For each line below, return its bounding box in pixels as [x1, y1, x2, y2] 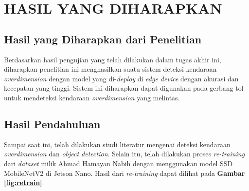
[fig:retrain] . [4, 177, 44, 188]
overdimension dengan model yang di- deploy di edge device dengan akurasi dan [4, 73, 239, 83]
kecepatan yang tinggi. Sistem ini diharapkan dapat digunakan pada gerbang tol [4, 83, 244, 93]
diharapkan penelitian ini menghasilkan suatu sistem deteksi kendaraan [4, 64, 217, 74]
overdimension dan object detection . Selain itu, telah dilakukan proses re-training [4, 149, 245, 159]
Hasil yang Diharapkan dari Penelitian [4, 31, 202, 46]
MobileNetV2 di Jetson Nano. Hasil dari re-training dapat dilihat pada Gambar [4, 168, 245, 178]
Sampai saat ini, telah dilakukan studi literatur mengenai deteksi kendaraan [4, 139, 231, 149]
